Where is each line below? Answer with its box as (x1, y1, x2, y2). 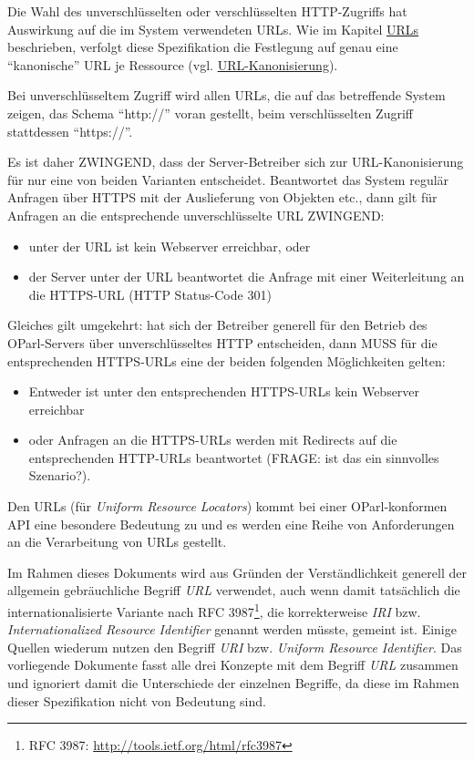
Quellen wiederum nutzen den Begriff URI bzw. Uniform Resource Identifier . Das (7, 637, 462, 656)
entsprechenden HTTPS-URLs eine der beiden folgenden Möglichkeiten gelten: (7, 351, 446, 370)
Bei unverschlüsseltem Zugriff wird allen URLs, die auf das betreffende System (7, 86, 446, 105)
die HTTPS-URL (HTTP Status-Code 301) (28, 284, 272, 303)
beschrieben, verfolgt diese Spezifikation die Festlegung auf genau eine (7, 37, 398, 57)
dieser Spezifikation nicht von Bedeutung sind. (7, 691, 266, 710)
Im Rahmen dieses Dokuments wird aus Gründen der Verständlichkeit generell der (7, 562, 467, 581)
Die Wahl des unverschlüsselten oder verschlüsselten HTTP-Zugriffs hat (7, 2, 407, 20)
